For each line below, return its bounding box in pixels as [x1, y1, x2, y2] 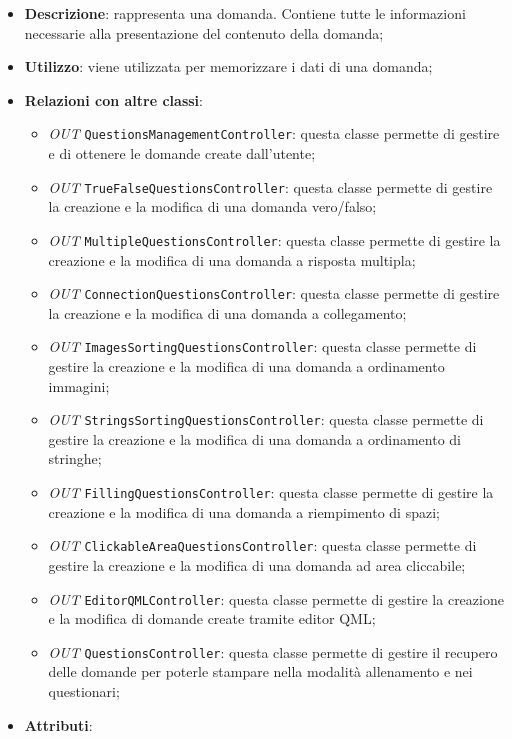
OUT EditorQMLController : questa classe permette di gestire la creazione [48, 588, 504, 609]
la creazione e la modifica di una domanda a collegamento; [48, 302, 407, 323]
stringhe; [48, 448, 102, 469]
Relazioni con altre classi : [24, 89, 203, 110]
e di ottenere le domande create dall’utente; [48, 143, 316, 164]
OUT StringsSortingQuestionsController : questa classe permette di [48, 409, 484, 430]
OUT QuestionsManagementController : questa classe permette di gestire [48, 123, 500, 144]
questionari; [48, 681, 120, 702]
